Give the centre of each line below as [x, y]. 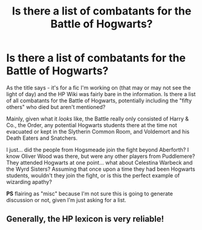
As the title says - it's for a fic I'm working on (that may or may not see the [99, 87]
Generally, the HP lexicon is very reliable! [85, 219]
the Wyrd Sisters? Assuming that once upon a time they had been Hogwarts [101, 169]
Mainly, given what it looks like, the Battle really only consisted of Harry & [98, 119]
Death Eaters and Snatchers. [42, 138]
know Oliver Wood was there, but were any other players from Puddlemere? [101, 156]
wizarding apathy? [29, 182]
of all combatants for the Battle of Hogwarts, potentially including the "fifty [99, 100]
